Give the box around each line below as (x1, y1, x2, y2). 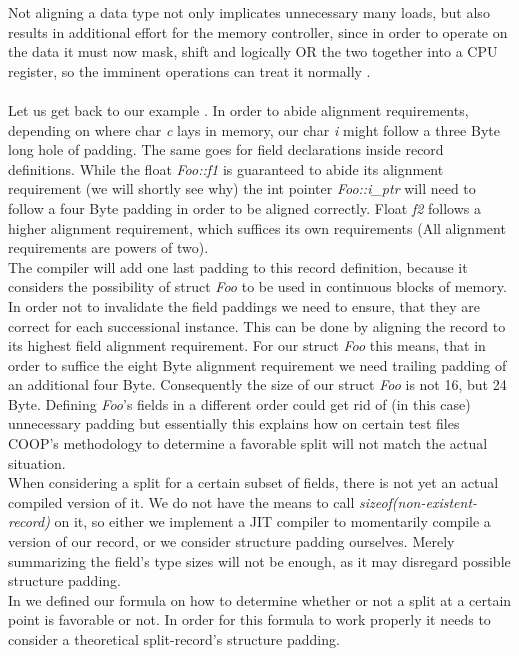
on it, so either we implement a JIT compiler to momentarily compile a (54, 511, 491, 532)
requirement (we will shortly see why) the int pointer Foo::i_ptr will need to (8, 178, 476, 199)
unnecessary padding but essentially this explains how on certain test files (8, 413, 460, 434)
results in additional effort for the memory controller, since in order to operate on (8, 21, 508, 42)
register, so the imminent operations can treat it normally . (8, 60, 371, 81)
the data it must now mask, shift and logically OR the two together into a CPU (8, 41, 498, 62)
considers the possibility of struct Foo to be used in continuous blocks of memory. (8, 276, 507, 297)
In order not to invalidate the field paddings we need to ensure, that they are (8, 295, 481, 316)
